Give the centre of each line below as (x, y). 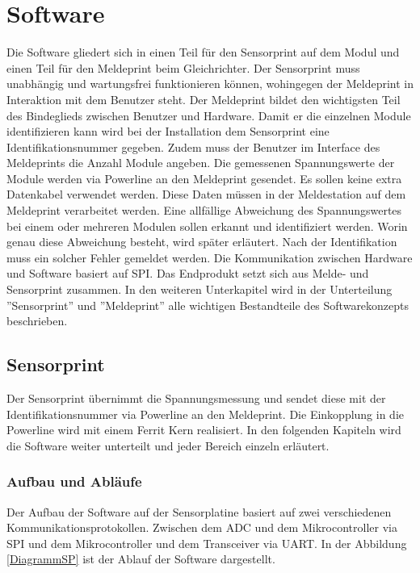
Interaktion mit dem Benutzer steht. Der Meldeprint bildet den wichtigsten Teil (204, 99)
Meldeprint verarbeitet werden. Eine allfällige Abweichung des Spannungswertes (204, 210)
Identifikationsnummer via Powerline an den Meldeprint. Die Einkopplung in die (206, 414)
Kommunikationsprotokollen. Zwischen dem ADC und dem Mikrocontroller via (202, 527)
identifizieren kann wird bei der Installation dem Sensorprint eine (168, 131)
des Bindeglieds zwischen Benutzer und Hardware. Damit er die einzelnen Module (209, 115)
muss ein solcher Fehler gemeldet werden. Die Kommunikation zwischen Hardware (210, 257)
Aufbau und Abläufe (74, 481)
